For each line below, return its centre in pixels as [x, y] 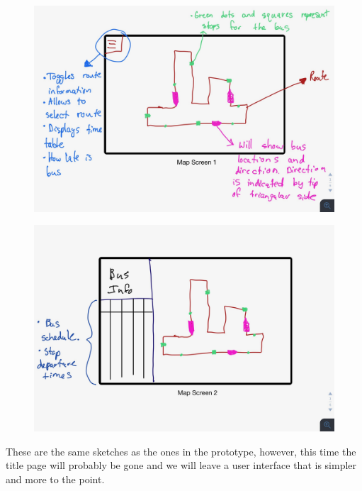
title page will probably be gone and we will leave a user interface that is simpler [181, 465]
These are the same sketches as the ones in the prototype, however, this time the [181, 451]
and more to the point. [55, 479]
